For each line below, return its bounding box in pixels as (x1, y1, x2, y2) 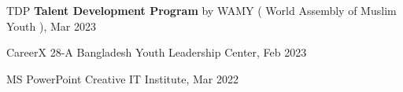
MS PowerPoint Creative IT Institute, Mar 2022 (6, 70, 238, 86)
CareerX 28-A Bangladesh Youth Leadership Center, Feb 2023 (6, 44, 307, 61)
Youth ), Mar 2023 (6, 17, 97, 34)
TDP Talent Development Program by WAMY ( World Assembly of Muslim (6, 2, 397, 18)
